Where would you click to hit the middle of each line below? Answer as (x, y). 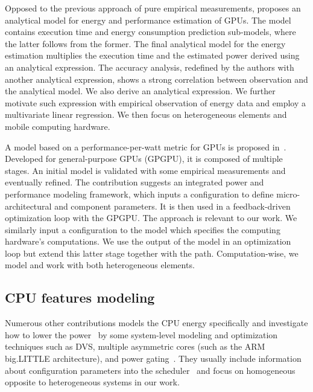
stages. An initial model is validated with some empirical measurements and (145, 170)
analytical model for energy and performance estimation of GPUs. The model (148, 20)
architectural (28, 206)
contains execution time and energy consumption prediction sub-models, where (150, 32)
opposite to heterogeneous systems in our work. (92, 382)
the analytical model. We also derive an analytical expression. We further (140, 91)
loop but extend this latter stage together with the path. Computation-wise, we (152, 253)
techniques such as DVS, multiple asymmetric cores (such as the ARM (135, 346)
